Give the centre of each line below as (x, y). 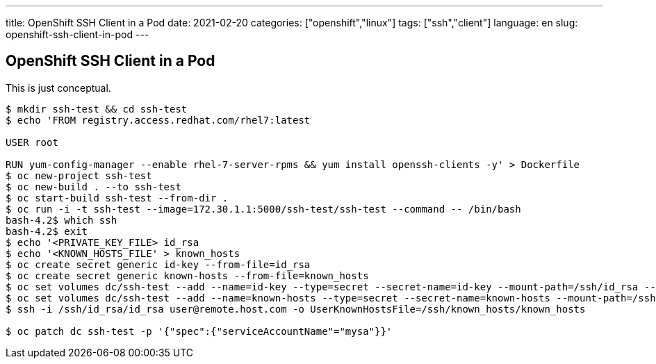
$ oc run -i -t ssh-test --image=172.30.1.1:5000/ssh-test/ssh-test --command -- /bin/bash (263, 209)
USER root (32, 142)
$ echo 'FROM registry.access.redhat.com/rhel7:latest (158, 120)
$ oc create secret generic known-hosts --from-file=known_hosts (187, 275)
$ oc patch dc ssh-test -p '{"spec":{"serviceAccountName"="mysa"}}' (199, 331)
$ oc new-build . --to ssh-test (93, 187)
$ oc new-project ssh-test (79, 175)
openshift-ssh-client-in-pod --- (77, 34)
